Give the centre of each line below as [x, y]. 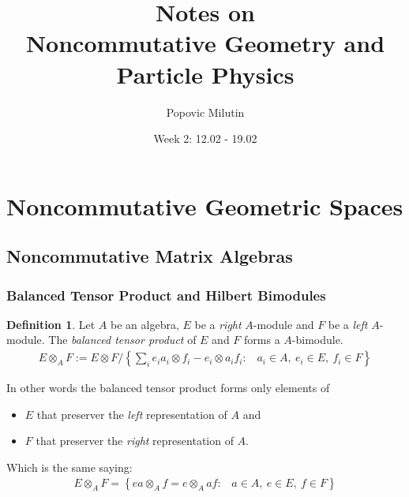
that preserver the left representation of [132, 414]
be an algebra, [145, 324]
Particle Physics [205, 74]
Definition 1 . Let [51, 324]
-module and [283, 324]
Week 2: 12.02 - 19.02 [205, 138]
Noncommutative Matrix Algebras [150, 256]
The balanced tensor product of [122, 340]
